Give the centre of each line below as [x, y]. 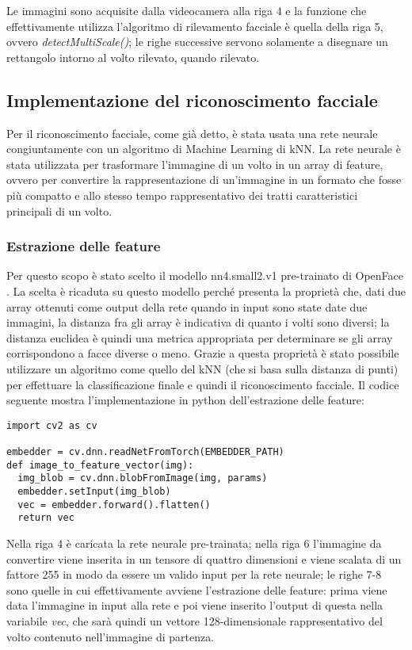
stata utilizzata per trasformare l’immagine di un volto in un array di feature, [195, 164]
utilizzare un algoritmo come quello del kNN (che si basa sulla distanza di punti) [202, 368]
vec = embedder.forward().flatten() [114, 505]
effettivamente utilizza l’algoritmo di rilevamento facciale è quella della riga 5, [195, 26]
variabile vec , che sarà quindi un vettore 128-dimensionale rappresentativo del [195, 620]
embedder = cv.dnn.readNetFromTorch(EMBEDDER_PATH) [145, 452]
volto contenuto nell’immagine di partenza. [111, 636]
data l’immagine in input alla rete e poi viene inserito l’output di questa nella [195, 605]
